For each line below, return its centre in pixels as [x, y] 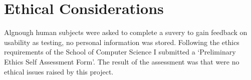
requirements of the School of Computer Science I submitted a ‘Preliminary [120, 52]
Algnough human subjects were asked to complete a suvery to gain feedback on [126, 32]
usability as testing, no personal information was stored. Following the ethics [122, 42]
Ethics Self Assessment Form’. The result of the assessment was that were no [122, 61]
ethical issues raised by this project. [59, 71]
